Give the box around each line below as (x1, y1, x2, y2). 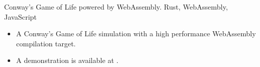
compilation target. (16, 38, 76, 48)
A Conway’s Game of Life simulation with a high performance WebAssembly (16, 28, 256, 39)
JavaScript (4, 11, 37, 22)
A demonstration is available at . (16, 55, 119, 65)
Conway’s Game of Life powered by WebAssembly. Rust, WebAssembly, (4, 2, 228, 12)
